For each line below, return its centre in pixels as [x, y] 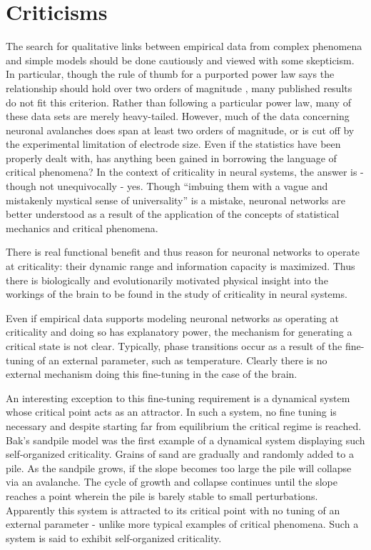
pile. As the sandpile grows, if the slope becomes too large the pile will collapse [179, 467]
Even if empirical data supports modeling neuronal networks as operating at [173, 317]
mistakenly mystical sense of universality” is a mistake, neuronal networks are [176, 200]
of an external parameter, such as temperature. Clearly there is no [182, 360]
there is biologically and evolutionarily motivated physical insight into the [167, 280]
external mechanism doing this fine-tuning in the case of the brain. [152, 374]
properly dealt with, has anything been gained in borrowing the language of [171, 157]
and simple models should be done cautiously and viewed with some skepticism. [180, 60]
